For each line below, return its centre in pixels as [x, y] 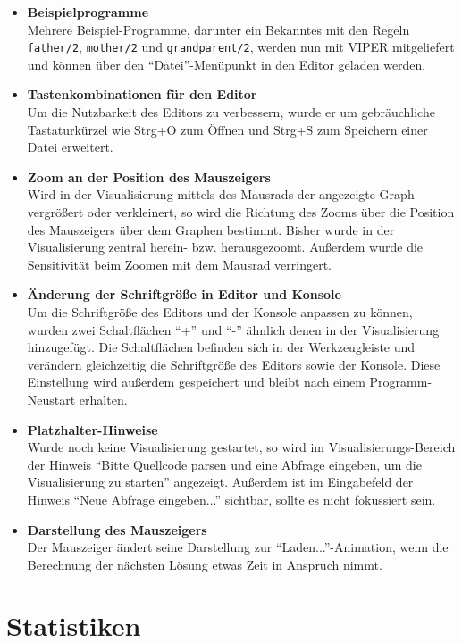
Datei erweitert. [70, 147]
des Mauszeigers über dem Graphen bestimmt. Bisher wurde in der [211, 229]
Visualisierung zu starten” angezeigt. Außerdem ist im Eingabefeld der [220, 482]
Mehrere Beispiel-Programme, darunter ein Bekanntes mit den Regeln [218, 29]
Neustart [51, 399]
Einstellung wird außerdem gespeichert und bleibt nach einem [196, 382]
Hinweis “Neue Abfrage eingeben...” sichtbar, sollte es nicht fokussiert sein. [231, 499]
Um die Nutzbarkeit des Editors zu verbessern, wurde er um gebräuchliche [231, 112]
